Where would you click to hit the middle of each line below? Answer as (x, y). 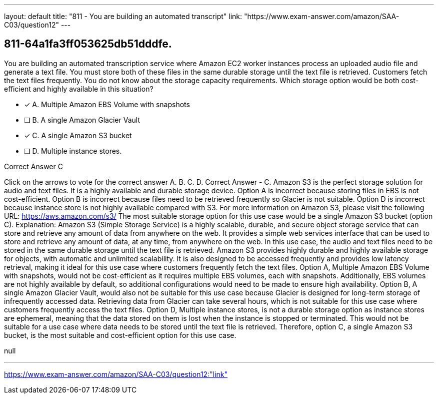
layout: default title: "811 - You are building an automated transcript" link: (123, 16)
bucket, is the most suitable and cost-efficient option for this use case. (120, 335)
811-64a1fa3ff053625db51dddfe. (88, 44)
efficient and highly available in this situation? (79, 89)
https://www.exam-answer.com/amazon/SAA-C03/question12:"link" (116, 374)
